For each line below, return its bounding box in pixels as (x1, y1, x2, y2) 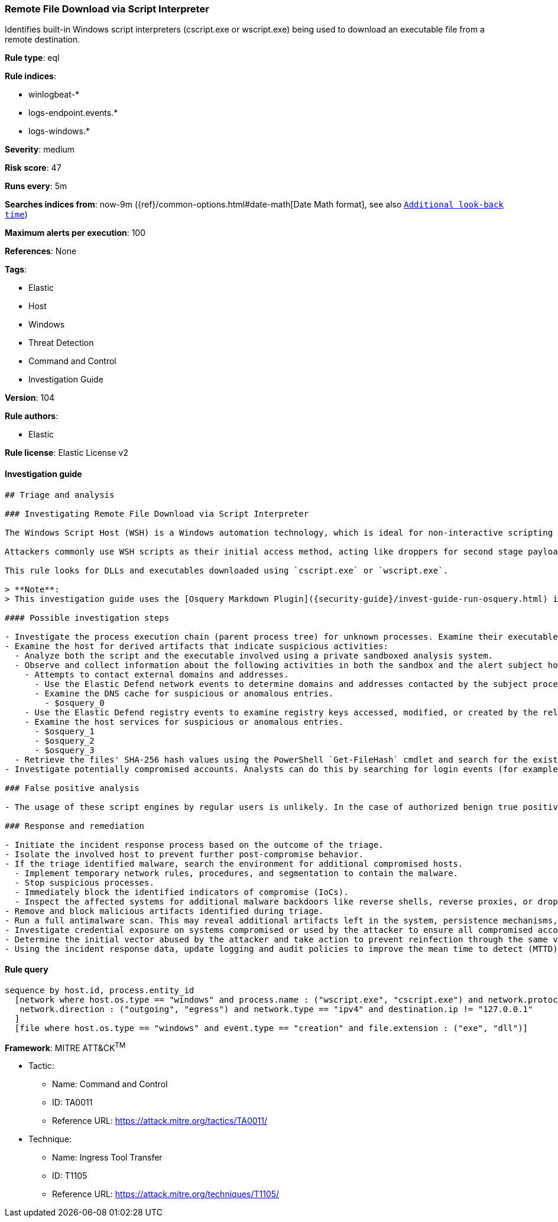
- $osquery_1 (34, 726, 95, 736)
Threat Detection (28, 338, 94, 348)
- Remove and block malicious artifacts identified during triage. (5, 906, 324, 916)
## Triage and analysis (5, 490, 115, 500)
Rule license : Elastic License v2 (5, 448, 128, 458)
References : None (5, 246, 77, 257)
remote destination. (5, 34, 80, 45)
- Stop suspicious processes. (14, 877, 154, 887)
